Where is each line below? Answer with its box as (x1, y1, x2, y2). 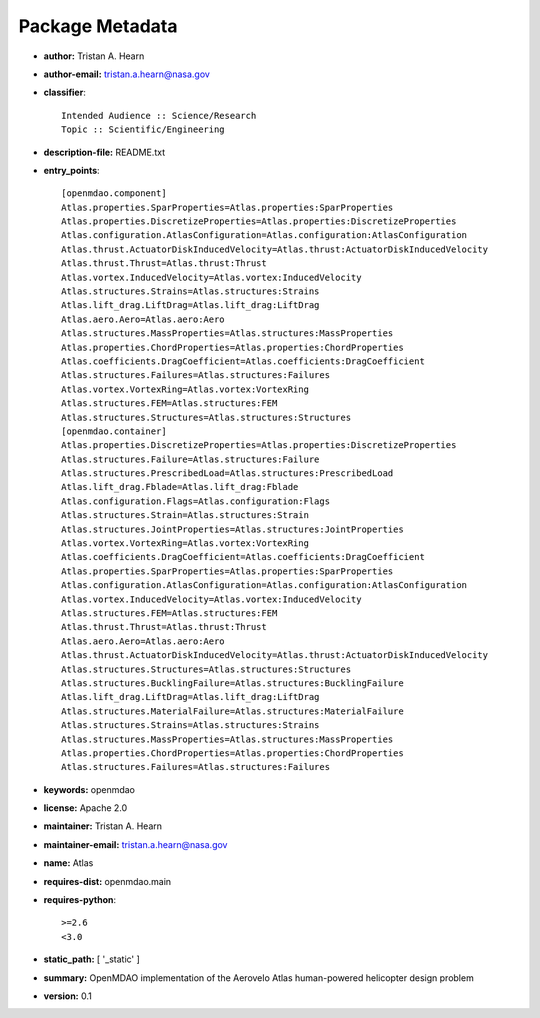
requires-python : (43, 894, 117, 906)
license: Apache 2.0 (43, 802, 128, 814)
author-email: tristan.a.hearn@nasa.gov (43, 68, 210, 80)
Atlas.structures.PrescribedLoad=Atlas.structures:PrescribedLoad (61, 468, 394, 479)
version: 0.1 (43, 990, 92, 1002)
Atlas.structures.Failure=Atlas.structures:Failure (61, 453, 320, 465)
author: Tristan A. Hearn (43, 50, 145, 62)
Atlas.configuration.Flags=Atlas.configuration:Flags (61, 495, 330, 507)
